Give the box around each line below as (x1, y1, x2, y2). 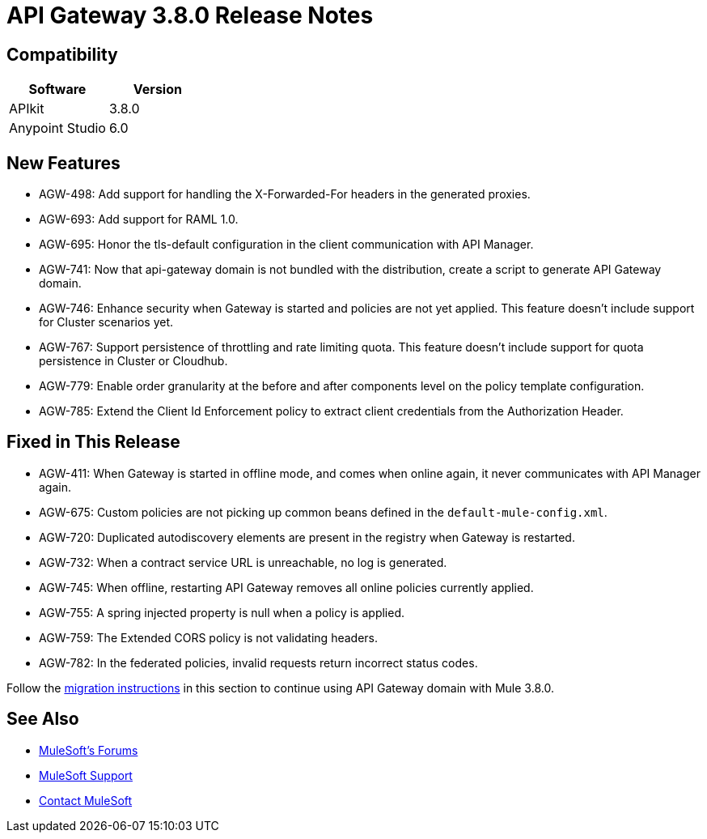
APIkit (9, 100, 44, 117)
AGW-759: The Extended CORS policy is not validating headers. (39, 630, 378, 645)
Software (28, 81, 87, 98)
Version (133, 81, 182, 98)
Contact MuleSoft (39, 793, 133, 807)
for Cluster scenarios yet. (39, 315, 174, 330)
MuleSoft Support (39, 768, 133, 782)
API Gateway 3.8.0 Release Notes (6, 2, 374, 29)
